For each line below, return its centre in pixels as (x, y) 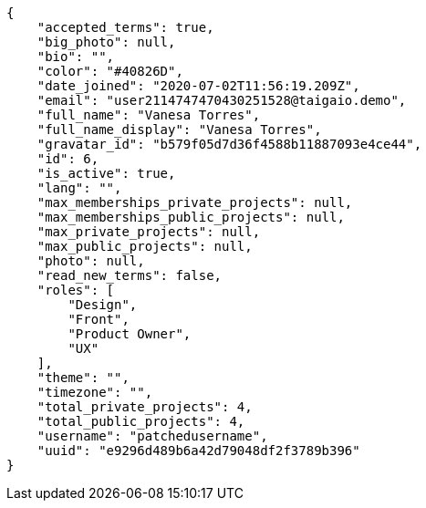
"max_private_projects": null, (149, 232)
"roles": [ (76, 290)
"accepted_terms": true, (125, 27)
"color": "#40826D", (110, 71)
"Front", (99, 319)
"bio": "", (76, 57)
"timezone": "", (95, 392)
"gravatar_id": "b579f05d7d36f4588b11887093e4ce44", (229, 144)
